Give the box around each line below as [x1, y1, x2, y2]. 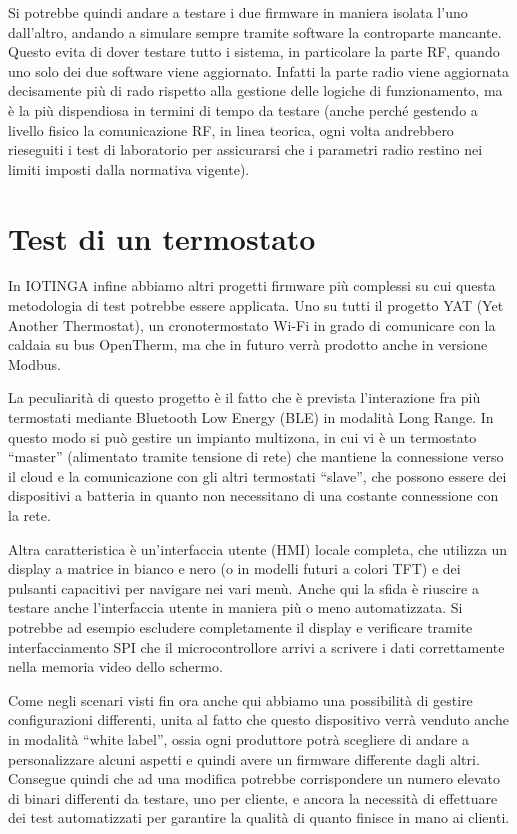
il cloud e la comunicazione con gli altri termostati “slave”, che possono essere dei [8, 465, 507, 486]
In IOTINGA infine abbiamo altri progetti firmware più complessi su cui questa [8, 275, 496, 296]
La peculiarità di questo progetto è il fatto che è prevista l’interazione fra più [8, 387, 481, 408]
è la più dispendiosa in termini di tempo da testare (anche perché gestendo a [8, 99, 478, 120]
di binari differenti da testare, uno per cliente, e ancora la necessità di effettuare [8, 787, 498, 808]
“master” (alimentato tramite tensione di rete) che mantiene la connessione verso [8, 446, 504, 467]
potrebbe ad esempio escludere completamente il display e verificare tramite [8, 616, 473, 637]
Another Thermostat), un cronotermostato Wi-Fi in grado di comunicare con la [8, 314, 496, 335]
